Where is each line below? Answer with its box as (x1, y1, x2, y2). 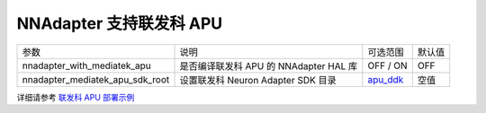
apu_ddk (367, 73, 404, 85)
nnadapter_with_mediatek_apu (22, 59, 152, 72)
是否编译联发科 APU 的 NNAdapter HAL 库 (179, 59, 358, 72)
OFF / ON (367, 59, 408, 72)
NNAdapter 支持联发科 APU (16, 13, 223, 33)
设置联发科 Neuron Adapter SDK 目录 (179, 74, 337, 86)
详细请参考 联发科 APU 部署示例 (16, 91, 135, 102)
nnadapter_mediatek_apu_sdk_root (22, 73, 170, 85)
